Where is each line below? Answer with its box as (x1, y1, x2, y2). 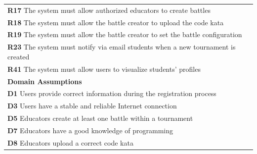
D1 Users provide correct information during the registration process (7, 88, 216, 99)
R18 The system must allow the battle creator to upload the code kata (7, 17, 224, 27)
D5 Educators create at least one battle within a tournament (7, 113, 193, 123)
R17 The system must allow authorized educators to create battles (7, 4, 211, 15)
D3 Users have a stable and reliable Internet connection (7, 101, 177, 111)
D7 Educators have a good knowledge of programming (7, 125, 173, 135)
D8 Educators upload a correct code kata (7, 137, 133, 148)
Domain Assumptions (7, 76, 82, 86)
